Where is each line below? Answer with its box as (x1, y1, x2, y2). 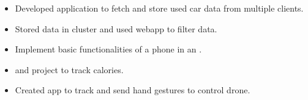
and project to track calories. (15, 63, 124, 76)
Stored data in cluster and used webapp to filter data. (15, 22, 217, 35)
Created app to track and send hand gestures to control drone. (15, 84, 250, 96)
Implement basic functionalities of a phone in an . (15, 43, 202, 55)
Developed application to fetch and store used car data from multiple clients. (15, 2, 304, 14)
